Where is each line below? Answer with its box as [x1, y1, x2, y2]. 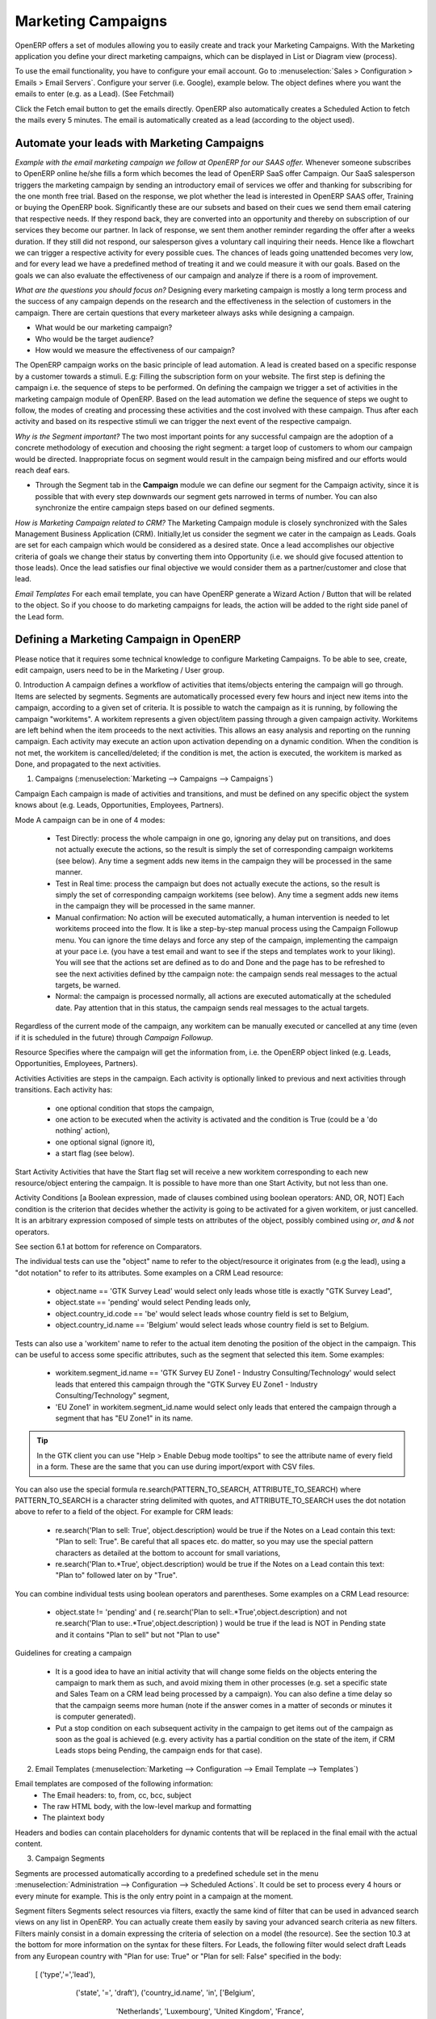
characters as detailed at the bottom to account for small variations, [55, 1547, 281, 1558]
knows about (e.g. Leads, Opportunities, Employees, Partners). [15, 800, 224, 810]
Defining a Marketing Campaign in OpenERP [15, 632, 241, 646]
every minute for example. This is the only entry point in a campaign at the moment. [15, 1891, 294, 1901]
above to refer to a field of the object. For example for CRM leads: [15, 1507, 233, 1517]
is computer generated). [55, 1712, 136, 1722]
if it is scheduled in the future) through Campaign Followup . [15, 1032, 214, 1042]
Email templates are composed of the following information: [15, 1779, 213, 1789]
